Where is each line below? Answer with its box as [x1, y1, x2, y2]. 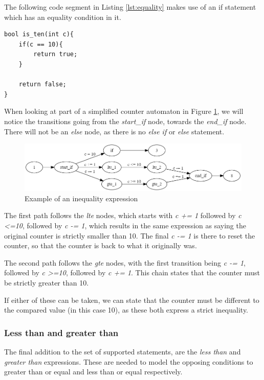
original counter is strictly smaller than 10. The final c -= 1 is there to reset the [4, 230, 255, 241]
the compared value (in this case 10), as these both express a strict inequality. [4, 304, 249, 315]
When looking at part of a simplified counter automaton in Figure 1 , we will [4, 106, 244, 116]
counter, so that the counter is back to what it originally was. [4, 240, 197, 251]
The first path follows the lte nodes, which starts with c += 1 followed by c [4, 210, 241, 221]
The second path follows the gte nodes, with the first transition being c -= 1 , [4, 257, 246, 268]
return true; [33, 51, 78, 58]
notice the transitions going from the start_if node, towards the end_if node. [4, 115, 247, 126]
